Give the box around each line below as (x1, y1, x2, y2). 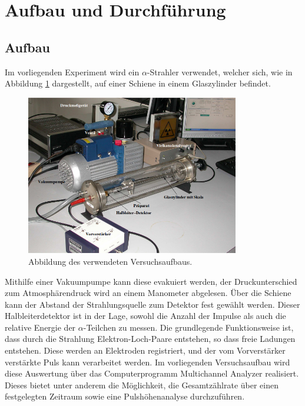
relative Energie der (5, 321, 76, 333)
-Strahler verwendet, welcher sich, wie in (147, 65, 293, 78)
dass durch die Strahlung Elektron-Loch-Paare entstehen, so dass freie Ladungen (5, 332, 296, 345)
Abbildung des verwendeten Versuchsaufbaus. (28, 255, 193, 267)
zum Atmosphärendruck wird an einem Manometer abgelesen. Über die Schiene (5, 287, 291, 299)
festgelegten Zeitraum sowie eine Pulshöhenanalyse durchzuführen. (5, 390, 245, 402)
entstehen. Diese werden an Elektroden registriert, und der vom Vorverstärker (5, 344, 286, 357)
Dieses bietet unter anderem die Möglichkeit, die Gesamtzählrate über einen (5, 378, 279, 391)
